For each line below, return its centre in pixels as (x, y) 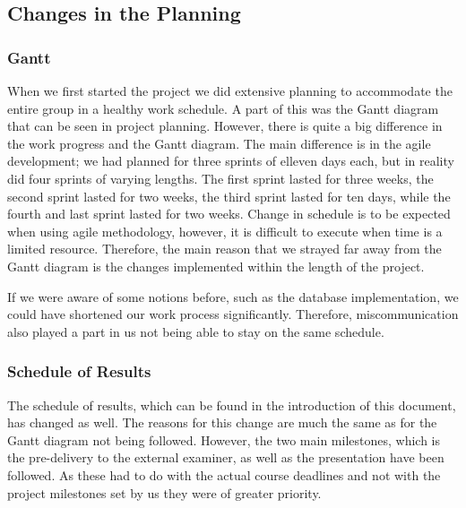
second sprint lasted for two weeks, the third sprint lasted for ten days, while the (229, 196)
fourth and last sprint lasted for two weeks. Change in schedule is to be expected (229, 214)
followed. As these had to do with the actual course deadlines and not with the (224, 474)
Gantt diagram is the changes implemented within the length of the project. (216, 266)
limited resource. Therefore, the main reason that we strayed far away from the (224, 249)
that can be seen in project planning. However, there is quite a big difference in (225, 126)
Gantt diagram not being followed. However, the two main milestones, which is (224, 439)
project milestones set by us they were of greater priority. (164, 492)
